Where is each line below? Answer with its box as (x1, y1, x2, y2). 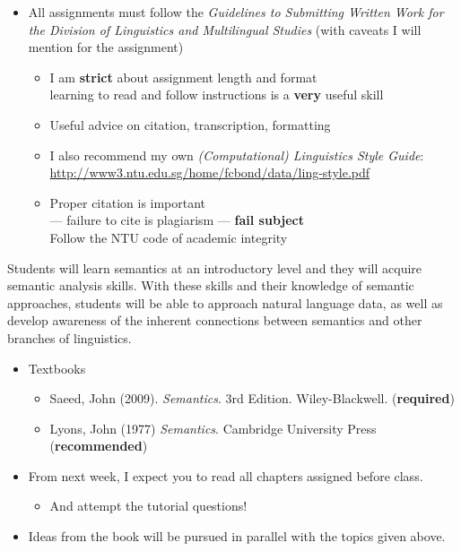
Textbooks (28, 358, 86, 377)
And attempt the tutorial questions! (49, 496, 248, 515)
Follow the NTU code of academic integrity (49, 228, 288, 246)
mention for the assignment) (28, 38, 184, 56)
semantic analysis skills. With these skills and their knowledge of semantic (7, 276, 414, 295)
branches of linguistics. (7, 328, 132, 347)
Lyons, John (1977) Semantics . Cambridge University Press (49, 418, 377, 437)
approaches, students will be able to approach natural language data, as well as (7, 293, 443, 312)
